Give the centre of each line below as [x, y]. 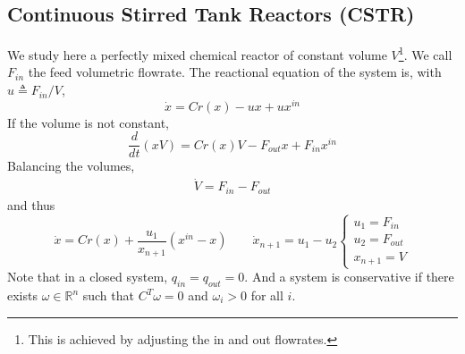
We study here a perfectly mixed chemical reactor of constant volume [197, 54]
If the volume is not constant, [88, 122]
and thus [31, 204]
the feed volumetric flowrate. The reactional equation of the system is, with [235, 72]
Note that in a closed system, [88, 277]
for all [267, 295]
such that [108, 295]
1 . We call [425, 53]
